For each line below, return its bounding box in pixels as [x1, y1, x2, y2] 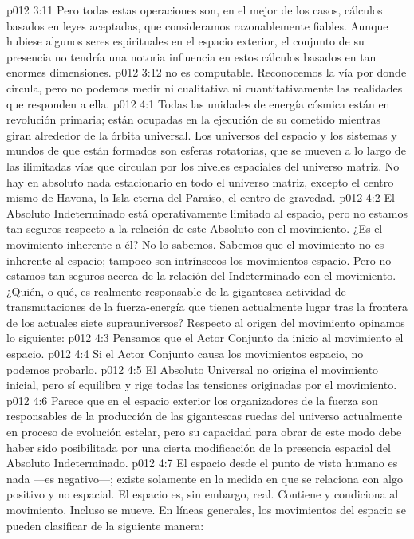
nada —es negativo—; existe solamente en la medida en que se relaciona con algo [6, 470, 403, 486]
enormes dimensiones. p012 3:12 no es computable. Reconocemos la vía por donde [6, 64, 407, 81]
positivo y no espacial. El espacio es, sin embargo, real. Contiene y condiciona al [6, 486, 399, 502]
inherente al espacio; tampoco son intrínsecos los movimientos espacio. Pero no [6, 251, 392, 268]
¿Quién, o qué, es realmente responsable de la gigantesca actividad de [6, 282, 346, 299]
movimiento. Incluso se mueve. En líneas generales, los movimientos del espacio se [6, 502, 406, 517]
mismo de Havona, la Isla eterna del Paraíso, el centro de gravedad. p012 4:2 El [6, 189, 395, 206]
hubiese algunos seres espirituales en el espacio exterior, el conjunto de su [6, 33, 365, 49]
